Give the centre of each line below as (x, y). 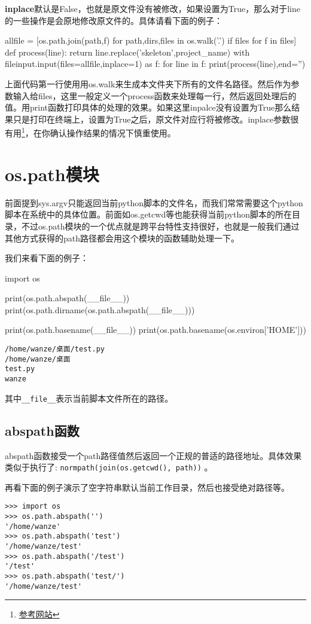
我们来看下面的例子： (47, 258)
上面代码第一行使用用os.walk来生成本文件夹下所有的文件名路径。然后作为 (148, 83)
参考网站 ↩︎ (39, 614)
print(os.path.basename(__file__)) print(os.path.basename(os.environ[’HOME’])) (156, 330)
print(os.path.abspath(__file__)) (67, 298)
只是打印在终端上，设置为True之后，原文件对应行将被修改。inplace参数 (152, 119)
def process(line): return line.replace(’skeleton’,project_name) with (127, 52)
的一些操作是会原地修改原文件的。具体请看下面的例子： (114, 20)
